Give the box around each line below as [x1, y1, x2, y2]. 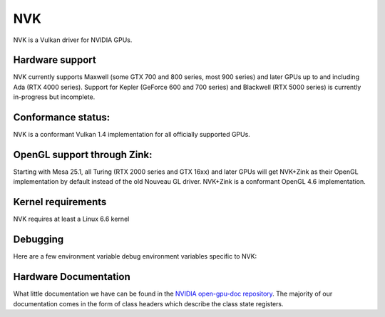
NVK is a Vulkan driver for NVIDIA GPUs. [13, 36, 133, 44]
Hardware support [13, 54, 96, 66]
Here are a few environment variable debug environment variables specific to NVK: [13, 252, 257, 261]
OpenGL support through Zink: [13, 148, 153, 160]
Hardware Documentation [13, 271, 131, 283]
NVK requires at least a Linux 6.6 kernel [13, 214, 130, 224]
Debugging [13, 234, 64, 246]
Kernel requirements [13, 196, 107, 208]
